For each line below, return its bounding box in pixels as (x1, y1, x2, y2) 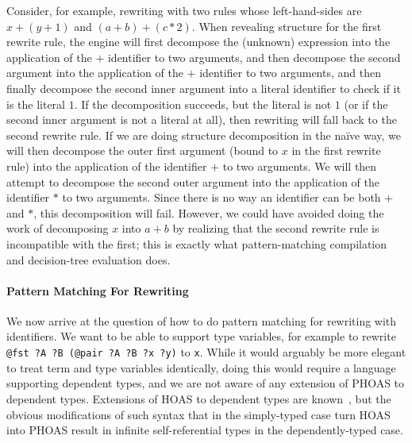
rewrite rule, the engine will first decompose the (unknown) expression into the (6, 33, 391, 50)
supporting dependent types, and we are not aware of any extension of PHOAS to (6, 375, 405, 391)
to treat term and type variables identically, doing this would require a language (6, 359, 396, 376)
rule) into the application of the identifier (6, 157, 207, 174)
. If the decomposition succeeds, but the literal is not (74, 95, 332, 112)
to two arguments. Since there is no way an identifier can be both (62, 189, 381, 206)
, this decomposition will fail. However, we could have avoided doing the (33, 204, 384, 221)
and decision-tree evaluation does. (6, 251, 171, 268)
